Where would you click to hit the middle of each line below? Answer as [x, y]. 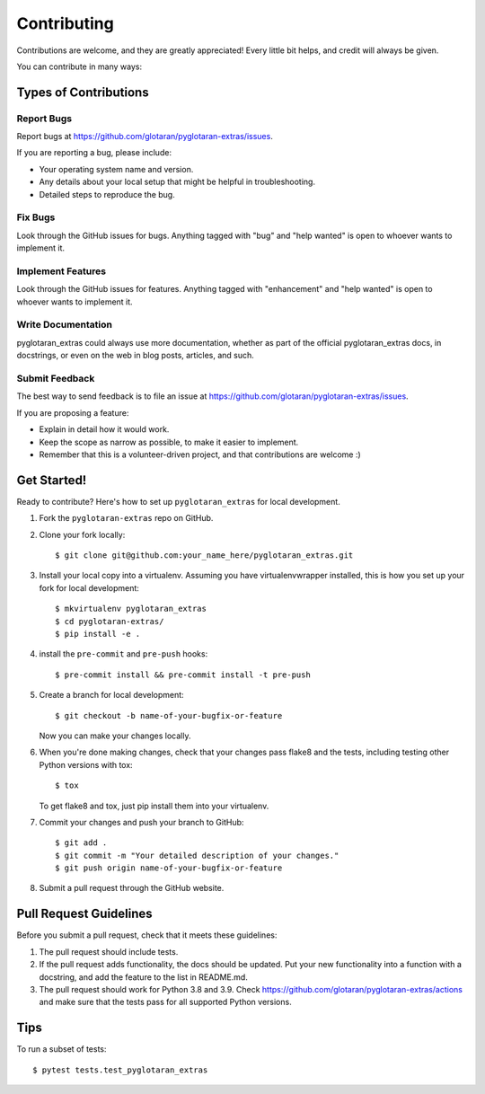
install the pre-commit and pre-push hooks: [123, 654]
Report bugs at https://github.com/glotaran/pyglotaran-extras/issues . [145, 137]
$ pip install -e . [98, 634]
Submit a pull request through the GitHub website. [132, 888]
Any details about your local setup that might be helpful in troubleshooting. [177, 182]
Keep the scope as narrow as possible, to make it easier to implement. [169, 442]
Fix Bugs [36, 217]
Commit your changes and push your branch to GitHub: [141, 822]
